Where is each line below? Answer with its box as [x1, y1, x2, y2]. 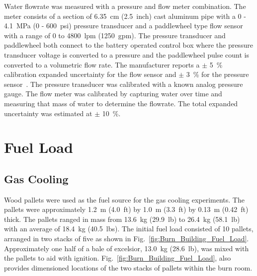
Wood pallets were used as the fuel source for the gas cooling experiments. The [4, 194, 245, 205]
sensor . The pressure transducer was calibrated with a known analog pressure [4, 78, 243, 89]
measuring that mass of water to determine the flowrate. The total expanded [4, 98, 238, 108]
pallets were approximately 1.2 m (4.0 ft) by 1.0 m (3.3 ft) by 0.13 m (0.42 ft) [4, 204, 249, 214]
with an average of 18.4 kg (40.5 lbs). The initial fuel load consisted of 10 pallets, [4, 223, 254, 234]
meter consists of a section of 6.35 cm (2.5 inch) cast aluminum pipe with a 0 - [4, 10, 246, 21]
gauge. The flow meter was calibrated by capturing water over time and [4, 88, 222, 99]
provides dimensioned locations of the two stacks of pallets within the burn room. [4, 262, 253, 273]
